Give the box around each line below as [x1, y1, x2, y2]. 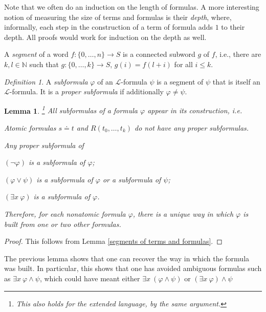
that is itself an [212, 76, 260, 87]
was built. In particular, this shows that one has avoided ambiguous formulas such [4, 263, 262, 274]
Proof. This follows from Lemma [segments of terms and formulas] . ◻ [4, 236, 223, 246]
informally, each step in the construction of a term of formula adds [4, 22, 213, 32]
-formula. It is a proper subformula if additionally [9, 86, 164, 97]
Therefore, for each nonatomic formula [4, 208, 126, 219]
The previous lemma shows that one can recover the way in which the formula [4, 253, 250, 263]
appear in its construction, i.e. [147, 105, 242, 116]
